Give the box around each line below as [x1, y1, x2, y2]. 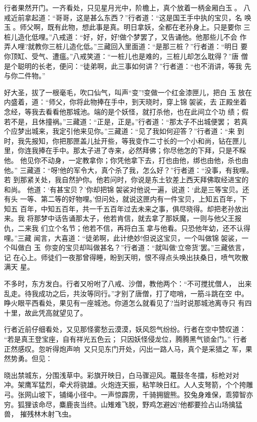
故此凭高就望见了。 [24, 307, 87, 317]
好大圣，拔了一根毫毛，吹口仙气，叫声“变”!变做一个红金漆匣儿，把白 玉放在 [4, 87, 252, 97]
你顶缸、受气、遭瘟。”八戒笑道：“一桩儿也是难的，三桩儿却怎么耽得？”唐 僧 [4, 51, 248, 61]
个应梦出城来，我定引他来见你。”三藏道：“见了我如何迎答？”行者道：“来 [4, 126, 235, 136]
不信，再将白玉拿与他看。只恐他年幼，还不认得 [96, 223, 251, 233]
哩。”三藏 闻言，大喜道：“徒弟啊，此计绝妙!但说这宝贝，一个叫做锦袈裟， [4, 232, 242, 243]
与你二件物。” [4, 70, 45, 81]
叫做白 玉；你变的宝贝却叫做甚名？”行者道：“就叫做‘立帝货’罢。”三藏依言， [10, 242, 249, 253]
